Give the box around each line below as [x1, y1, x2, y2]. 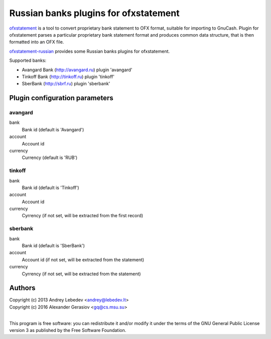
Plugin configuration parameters [9, 94, 114, 102]
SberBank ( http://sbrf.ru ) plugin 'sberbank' [22, 81, 110, 87]
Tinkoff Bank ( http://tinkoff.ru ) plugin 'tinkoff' [22, 73, 115, 80]
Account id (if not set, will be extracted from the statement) [22, 256, 145, 263]
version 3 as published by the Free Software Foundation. [9, 327, 126, 333]
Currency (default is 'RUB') [22, 154, 78, 160]
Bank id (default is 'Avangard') [22, 126, 84, 132]
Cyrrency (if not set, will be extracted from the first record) [22, 213, 144, 219]
